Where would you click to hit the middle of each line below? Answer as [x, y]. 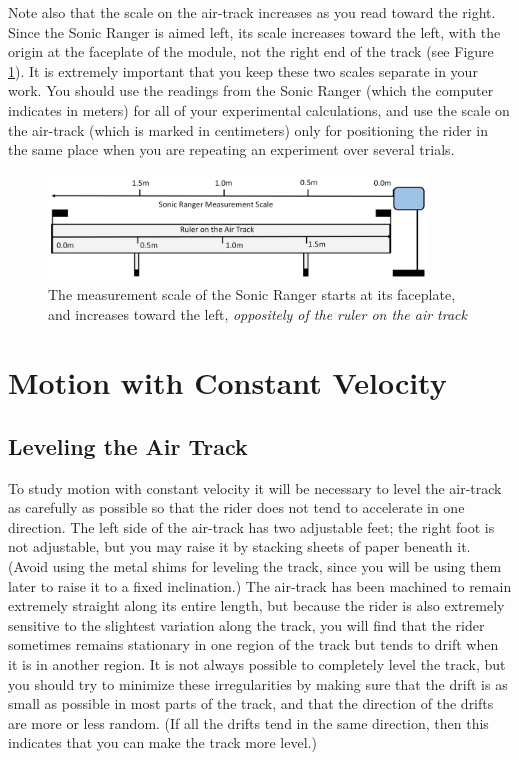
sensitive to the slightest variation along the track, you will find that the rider [246, 624]
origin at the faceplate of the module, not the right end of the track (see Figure [251, 51]
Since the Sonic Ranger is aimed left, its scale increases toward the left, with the [254, 31]
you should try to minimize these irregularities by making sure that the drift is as [258, 683]
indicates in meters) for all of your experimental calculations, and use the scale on [259, 109]
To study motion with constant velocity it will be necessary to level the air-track [255, 487]
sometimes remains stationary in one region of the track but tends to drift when [253, 644]
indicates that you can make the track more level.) [162, 742]
